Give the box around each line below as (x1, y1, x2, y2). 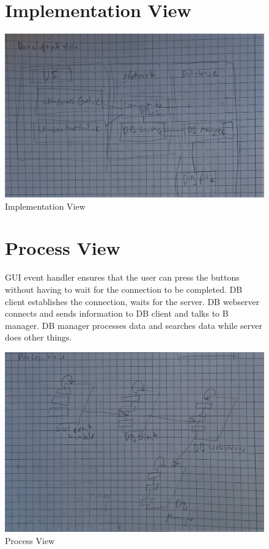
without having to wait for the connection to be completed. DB (5, 282, 243, 295)
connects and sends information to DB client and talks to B (5, 307, 229, 320)
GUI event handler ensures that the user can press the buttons (5, 271, 240, 284)
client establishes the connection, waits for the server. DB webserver (5, 295, 260, 308)
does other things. (5, 331, 72, 344)
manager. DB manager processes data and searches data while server (5, 319, 263, 331)
